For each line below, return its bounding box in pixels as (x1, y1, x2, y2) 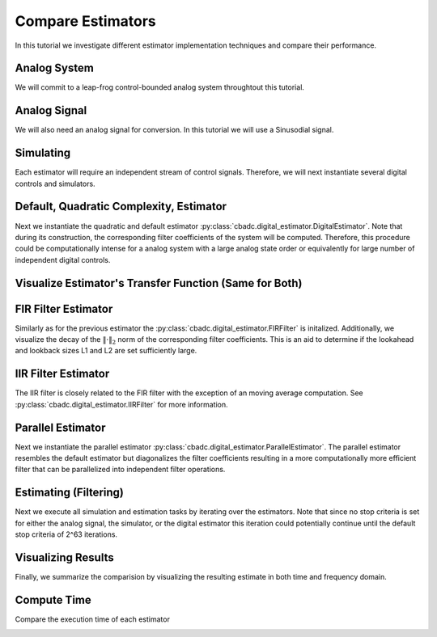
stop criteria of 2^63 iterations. (15, 529, 117, 539)
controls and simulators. (15, 179, 96, 188)
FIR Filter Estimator (15, 302, 113, 315)
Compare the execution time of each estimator (15, 614, 170, 624)
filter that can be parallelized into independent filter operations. (15, 465, 226, 475)
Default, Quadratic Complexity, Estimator (15, 200, 227, 213)
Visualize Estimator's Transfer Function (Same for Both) (15, 276, 303, 290)
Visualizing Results (15, 551, 114, 564)
